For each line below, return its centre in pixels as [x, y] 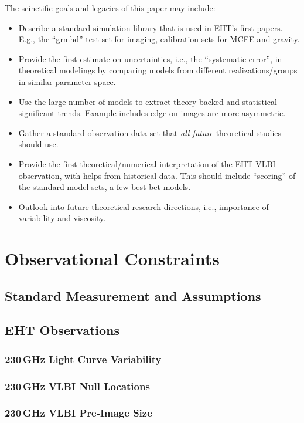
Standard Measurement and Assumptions [133, 295]
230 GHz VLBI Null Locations [77, 386]
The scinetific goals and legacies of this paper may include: [110, 8]
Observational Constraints [112, 258]
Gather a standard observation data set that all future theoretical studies [150, 132]
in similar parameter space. [67, 81]
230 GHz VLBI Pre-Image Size [78, 413]
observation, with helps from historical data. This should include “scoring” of [157, 175]
